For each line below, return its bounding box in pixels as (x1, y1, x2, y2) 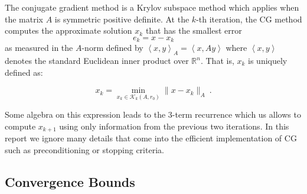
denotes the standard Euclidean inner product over (5, 54, 189, 67)
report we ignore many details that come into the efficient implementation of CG (5, 132, 297, 144)
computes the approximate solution (5, 24, 132, 37)
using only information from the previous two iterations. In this (59, 120, 289, 132)
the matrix (5, 12, 43, 25)
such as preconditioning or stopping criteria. (5, 144, 164, 156)
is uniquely (248, 54, 288, 67)
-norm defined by (81, 41, 143, 54)
